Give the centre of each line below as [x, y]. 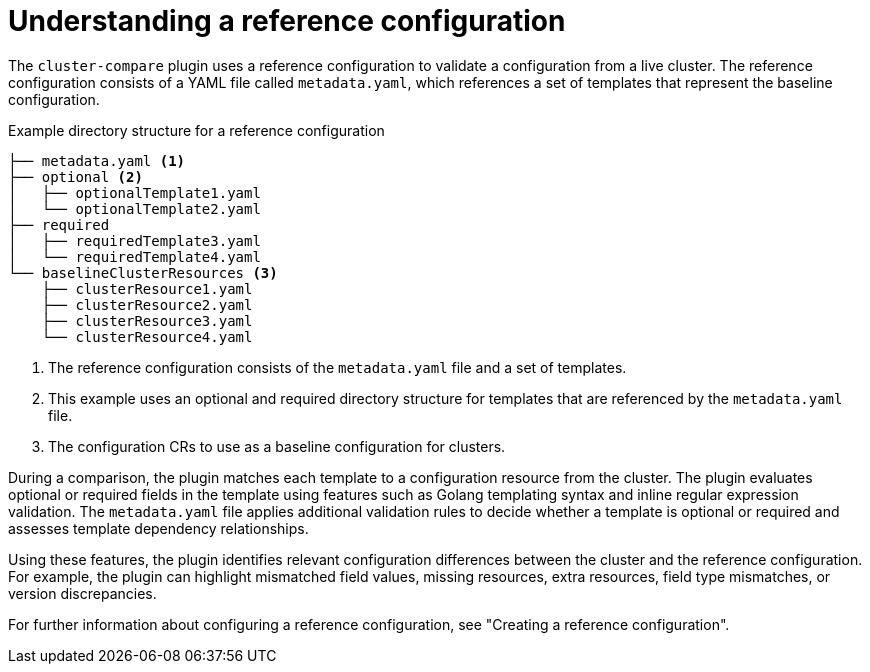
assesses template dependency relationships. [158, 528]
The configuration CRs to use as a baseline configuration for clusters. [277, 446]
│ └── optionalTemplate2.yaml [134, 208]
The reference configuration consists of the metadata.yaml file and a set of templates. [337, 367]
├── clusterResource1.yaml [147, 288]
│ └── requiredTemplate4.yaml [134, 256]
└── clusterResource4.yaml [147, 336]
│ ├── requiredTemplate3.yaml [134, 240]
